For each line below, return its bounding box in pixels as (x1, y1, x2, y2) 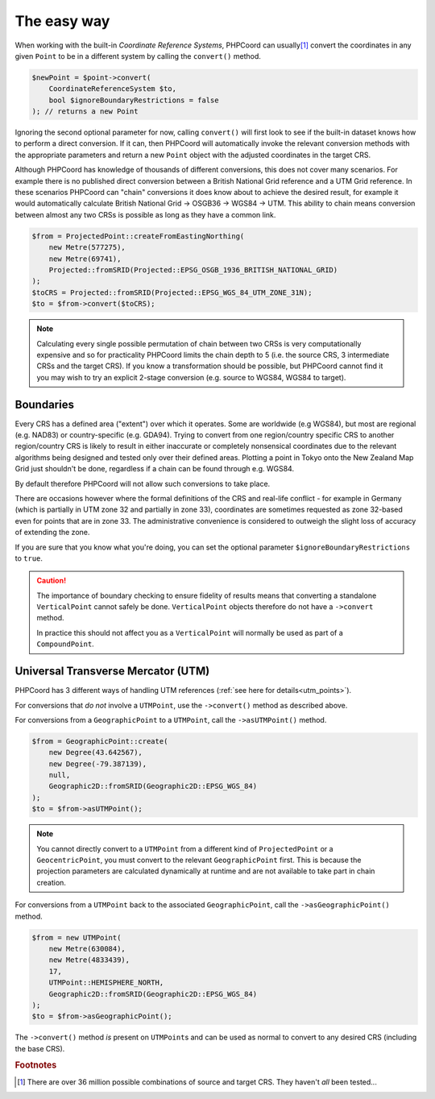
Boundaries (14, 397, 74, 411)
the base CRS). (14, 1043, 65, 1053)
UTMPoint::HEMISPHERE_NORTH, (48, 978, 164, 987)
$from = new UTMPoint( (31, 933, 122, 942)
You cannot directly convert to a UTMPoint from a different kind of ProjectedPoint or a (36, 844, 333, 853)
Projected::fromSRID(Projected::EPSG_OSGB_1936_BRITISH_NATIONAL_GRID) (48, 265, 338, 274)
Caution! (36, 576, 67, 586)
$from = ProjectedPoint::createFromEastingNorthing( (31, 231, 245, 241)
